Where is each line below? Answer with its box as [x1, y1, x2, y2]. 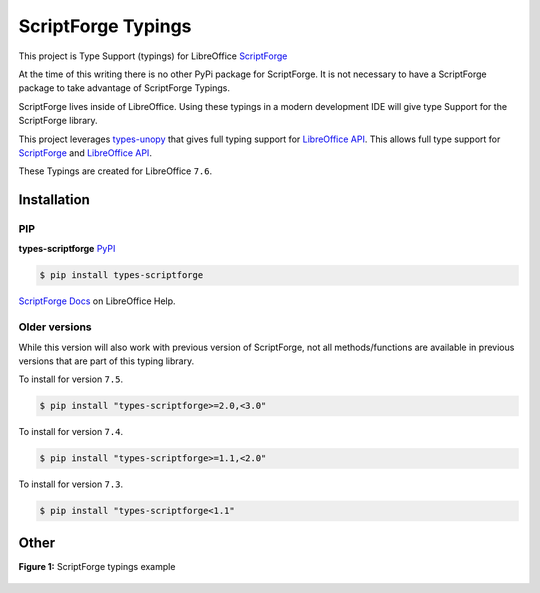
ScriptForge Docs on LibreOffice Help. [18, 295, 176, 307]
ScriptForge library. [18, 115, 99, 127]
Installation [18, 191, 90, 209]
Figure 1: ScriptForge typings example [18, 560, 176, 572]
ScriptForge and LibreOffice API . [18, 146, 152, 159]
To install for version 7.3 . [18, 478, 124, 490]
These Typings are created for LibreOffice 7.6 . [18, 165, 213, 177]
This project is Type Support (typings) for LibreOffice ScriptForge [18, 50, 288, 62]
